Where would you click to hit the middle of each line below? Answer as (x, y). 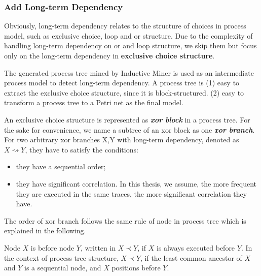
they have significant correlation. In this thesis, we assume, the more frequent (136, 183)
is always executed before (196, 247)
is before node (52, 247)
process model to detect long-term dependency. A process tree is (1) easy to (122, 83)
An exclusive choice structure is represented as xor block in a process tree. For (127, 119)
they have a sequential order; (61, 166)
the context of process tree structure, (61, 257)
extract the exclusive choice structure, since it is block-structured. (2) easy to (124, 92)
